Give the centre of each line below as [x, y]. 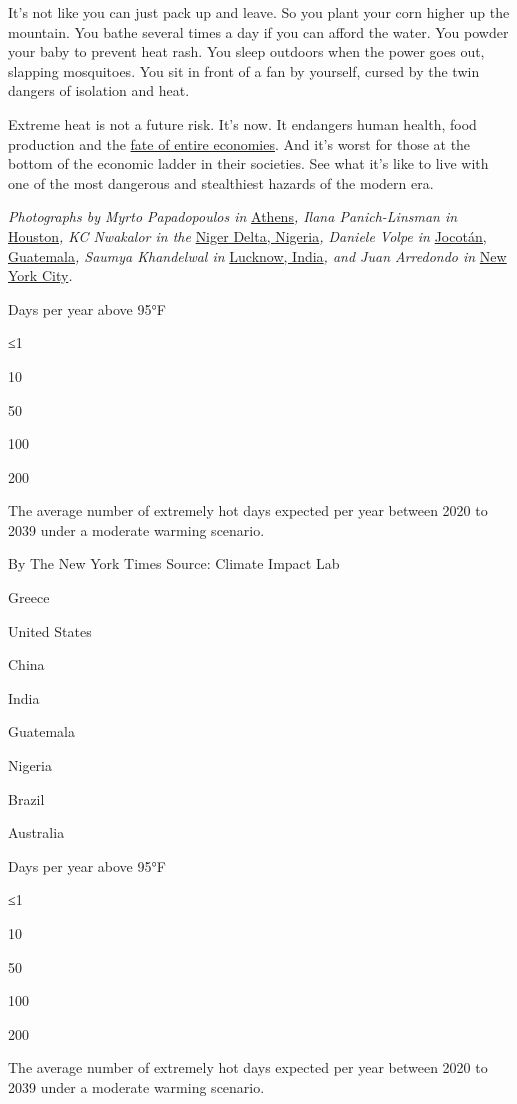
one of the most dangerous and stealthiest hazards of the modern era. [221, 182]
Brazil [26, 798]
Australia [36, 832]
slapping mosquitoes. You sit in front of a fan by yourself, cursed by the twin [244, 70]
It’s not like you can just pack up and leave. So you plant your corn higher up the [259, 12]
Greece [29, 597]
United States [50, 630]
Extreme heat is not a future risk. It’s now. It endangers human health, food [242, 123]
